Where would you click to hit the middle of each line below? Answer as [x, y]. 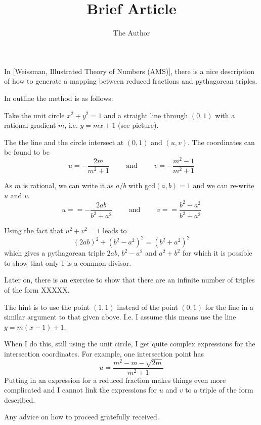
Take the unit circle [34, 115]
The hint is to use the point [47, 307]
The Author [132, 33]
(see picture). [138, 125]
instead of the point [147, 307]
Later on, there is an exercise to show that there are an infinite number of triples [129, 280]
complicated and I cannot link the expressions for [81, 390]
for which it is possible [217, 253]
